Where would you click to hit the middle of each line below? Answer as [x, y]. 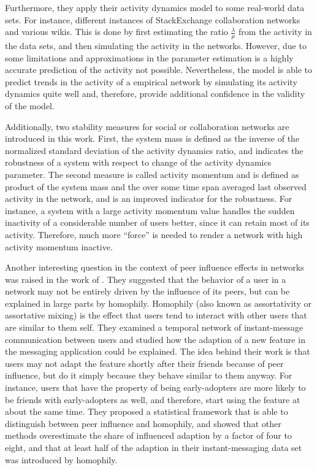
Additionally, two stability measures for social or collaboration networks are [147, 126]
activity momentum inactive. [59, 246]
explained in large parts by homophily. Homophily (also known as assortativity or [158, 303]
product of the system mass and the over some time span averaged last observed [156, 186]
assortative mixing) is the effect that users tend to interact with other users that [156, 315]
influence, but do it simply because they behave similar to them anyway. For [149, 375]
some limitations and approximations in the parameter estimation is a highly [149, 57]
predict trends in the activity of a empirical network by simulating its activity [151, 81]
